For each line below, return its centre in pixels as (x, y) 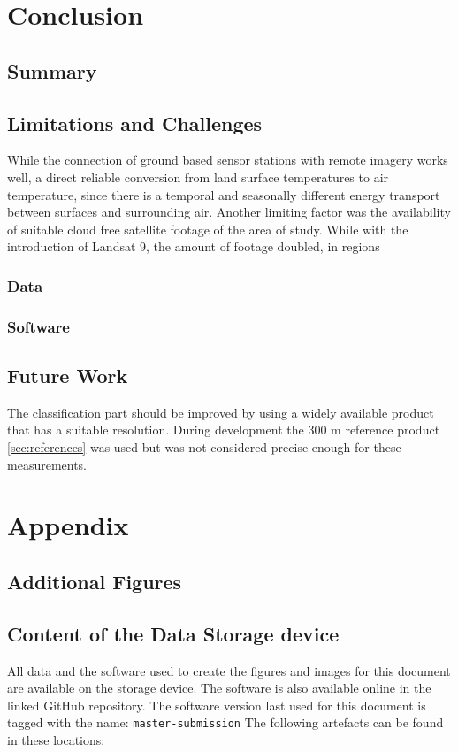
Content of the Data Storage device (173, 633)
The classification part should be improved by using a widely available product (221, 412)
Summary (52, 70)
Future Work (68, 375)
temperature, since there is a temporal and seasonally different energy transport (224, 194)
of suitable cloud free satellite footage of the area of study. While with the (208, 229)
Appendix (68, 525)
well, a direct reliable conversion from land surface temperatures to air (198, 176)
